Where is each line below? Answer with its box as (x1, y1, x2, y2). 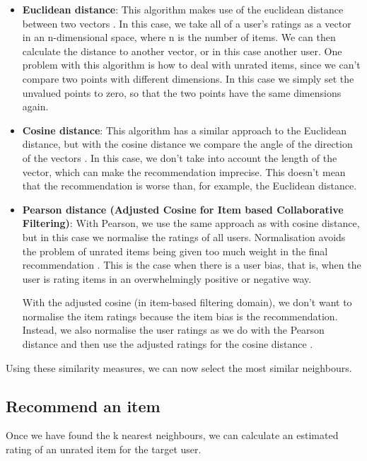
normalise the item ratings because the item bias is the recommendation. (22, 308, 338, 323)
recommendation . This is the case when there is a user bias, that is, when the (22, 257, 361, 272)
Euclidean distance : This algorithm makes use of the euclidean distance (22, 2, 344, 16)
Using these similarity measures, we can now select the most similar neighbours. (6, 360, 352, 375)
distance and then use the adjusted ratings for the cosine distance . (22, 337, 313, 351)
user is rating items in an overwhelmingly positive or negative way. (22, 271, 312, 286)
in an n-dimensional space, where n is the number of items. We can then (22, 30, 336, 45)
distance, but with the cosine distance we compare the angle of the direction (22, 136, 353, 151)
